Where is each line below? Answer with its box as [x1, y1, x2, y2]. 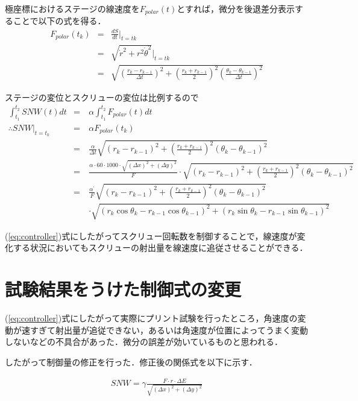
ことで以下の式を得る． [13, 14, 106, 27]
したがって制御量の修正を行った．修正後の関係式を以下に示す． [5, 355, 257, 368]
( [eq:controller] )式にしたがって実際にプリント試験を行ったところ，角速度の [5, 312, 298, 324]
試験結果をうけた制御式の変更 [5, 277, 242, 302]
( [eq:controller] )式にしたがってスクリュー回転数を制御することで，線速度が [5, 229, 297, 242]
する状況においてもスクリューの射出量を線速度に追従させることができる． [13, 241, 308, 254]
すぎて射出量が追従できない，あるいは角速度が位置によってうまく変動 [30, 323, 308, 336]
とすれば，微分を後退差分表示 [177, 2, 295, 14]
